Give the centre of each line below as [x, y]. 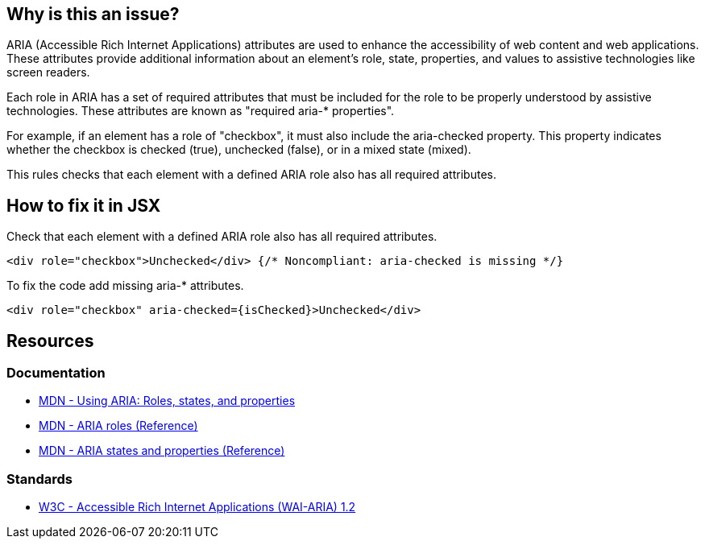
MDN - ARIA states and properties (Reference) [162, 451]
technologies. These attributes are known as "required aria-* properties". [201, 111]
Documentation [56, 373]
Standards [40, 479]
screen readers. [48, 72]
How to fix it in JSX [84, 205]
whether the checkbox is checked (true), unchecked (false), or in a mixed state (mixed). [239, 150]
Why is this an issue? [93, 14]
